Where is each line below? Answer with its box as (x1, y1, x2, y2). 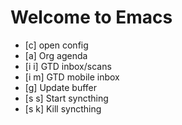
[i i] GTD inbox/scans (24, 60, 112, 72)
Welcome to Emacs (10, 6, 173, 29)
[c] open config (24, 39, 89, 51)
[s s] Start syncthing (24, 92, 109, 104)
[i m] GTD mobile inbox (24, 71, 120, 83)
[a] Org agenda (24, 49, 88, 61)
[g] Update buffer (24, 81, 98, 93)
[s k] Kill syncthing (24, 102, 102, 115)
